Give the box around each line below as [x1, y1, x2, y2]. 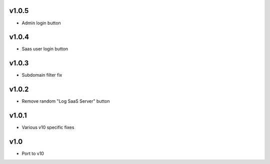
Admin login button [21, 20, 61, 26]
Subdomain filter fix [21, 72, 62, 78]
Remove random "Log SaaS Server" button [21, 98, 110, 104]
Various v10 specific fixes [21, 125, 74, 131]
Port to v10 [21, 151, 44, 157]
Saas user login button [21, 46, 68, 52]
